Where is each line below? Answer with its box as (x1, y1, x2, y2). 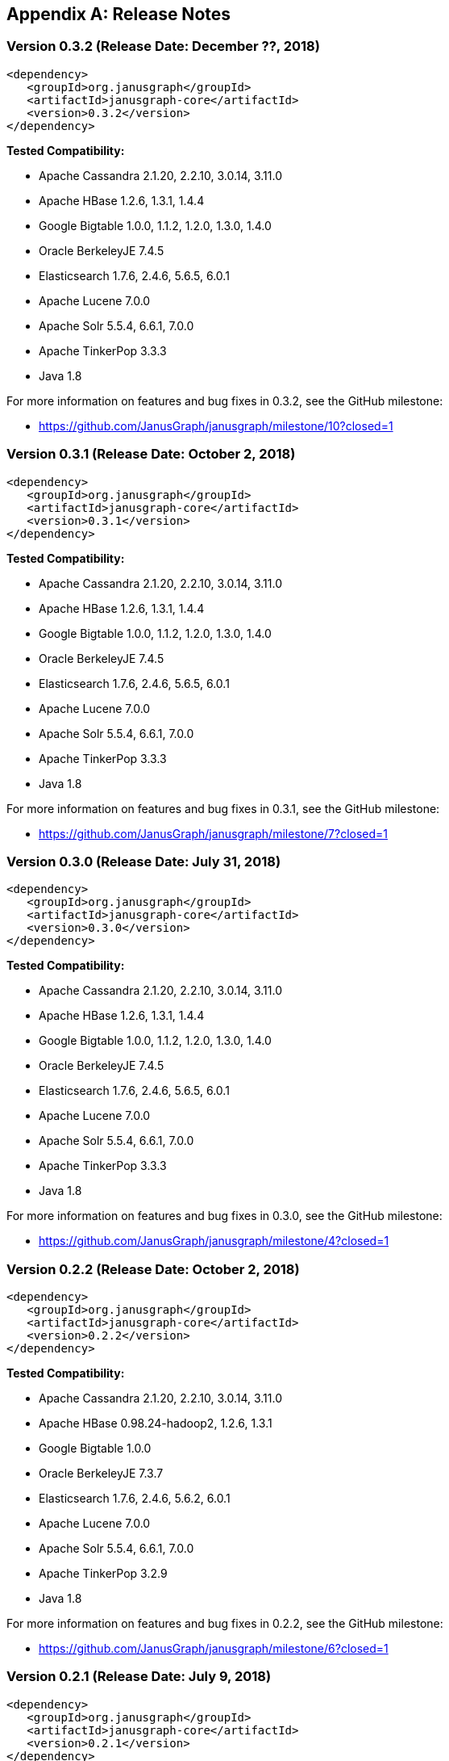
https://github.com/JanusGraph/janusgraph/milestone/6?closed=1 (39, 1642, 389, 1656)
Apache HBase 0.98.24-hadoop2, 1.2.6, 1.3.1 (39, 1416, 272, 1431)
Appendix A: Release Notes (6, 4, 231, 24)
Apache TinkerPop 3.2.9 (39, 1566, 168, 1581)
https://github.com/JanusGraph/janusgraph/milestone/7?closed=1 (39, 826, 388, 841)
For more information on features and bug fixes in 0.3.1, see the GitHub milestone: (6, 801, 440, 816)
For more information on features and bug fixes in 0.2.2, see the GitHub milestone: (6, 1616, 443, 1631)
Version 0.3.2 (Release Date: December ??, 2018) (6, 38, 320, 55)
